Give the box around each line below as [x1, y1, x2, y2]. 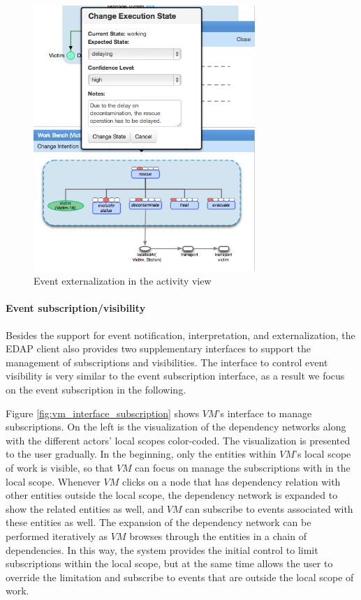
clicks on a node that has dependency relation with [121, 474, 341, 488]
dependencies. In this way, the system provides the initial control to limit [6, 542, 318, 557]
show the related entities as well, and [6, 501, 164, 516]
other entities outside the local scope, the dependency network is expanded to [6, 488, 338, 502]
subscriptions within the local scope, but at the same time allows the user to [6, 556, 333, 571]
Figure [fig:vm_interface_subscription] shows [6, 405, 200, 420]
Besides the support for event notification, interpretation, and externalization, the [6, 327, 355, 342]
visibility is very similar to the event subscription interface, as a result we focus [6, 368, 345, 383]
